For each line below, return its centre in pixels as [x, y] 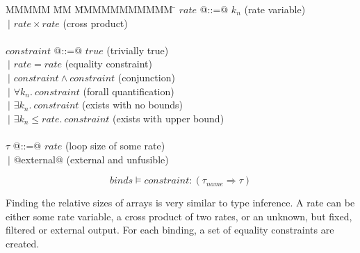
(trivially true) [138, 50]
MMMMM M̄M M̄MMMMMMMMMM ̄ [91, 9]
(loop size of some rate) [115, 145]
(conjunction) [146, 77]
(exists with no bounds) [132, 105]
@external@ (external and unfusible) [91, 159]
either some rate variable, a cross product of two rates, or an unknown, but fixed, [179, 216]
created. [23, 243]
